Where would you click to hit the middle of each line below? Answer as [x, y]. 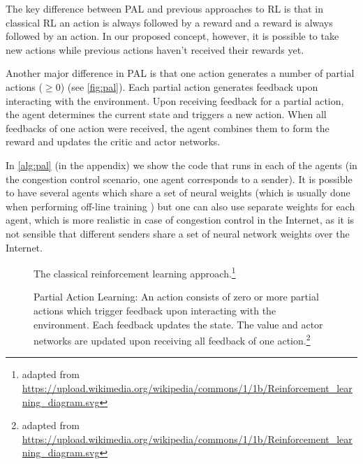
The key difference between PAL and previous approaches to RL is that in [164, 8]
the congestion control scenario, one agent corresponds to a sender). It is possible [179, 179]
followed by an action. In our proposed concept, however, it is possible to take [172, 36]
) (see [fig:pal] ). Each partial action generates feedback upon [189, 86]
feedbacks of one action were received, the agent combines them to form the [168, 128]
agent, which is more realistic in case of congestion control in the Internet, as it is [180, 220]
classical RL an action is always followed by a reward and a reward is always [169, 22]
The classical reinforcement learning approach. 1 [135, 272]
